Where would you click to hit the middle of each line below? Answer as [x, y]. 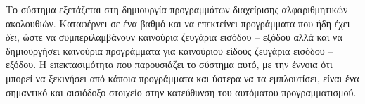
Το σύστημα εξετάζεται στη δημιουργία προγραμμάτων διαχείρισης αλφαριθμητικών [177, 9]
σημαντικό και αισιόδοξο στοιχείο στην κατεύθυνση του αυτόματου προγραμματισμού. [181, 92]
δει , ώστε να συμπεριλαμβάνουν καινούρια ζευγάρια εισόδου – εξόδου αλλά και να [174, 37]
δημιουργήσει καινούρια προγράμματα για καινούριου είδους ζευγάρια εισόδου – [169, 50]
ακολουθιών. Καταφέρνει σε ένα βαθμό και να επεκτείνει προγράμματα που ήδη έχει [178, 23]
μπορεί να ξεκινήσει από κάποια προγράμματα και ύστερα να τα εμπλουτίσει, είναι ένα [182, 78]
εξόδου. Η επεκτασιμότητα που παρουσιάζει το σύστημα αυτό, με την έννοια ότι [169, 64]
